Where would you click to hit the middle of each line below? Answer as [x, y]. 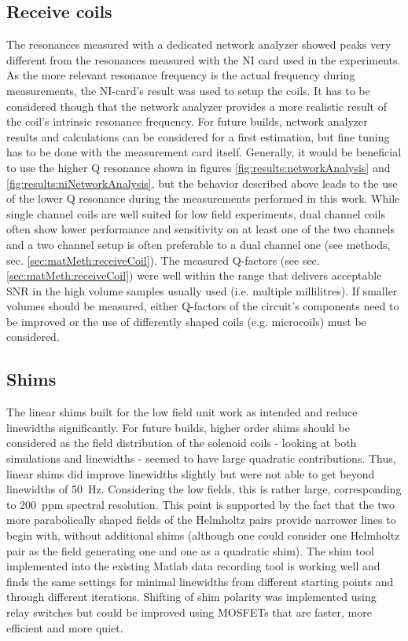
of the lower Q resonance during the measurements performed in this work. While [203, 198]
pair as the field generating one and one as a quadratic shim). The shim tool [190, 550]
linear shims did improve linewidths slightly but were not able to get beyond [191, 473]
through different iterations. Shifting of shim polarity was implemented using [191, 597]
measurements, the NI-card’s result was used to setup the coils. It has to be [188, 90]
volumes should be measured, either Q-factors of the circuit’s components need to [203, 306]
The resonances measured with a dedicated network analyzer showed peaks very [199, 44]
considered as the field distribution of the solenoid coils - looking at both [182, 443]
